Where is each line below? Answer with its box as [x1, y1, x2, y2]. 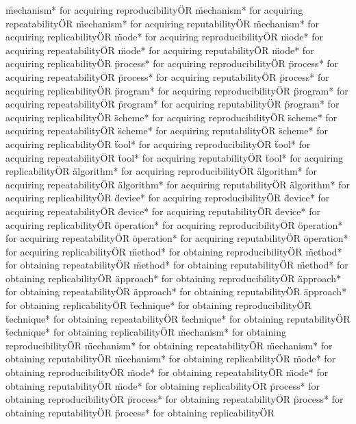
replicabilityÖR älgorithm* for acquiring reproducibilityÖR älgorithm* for [5, 164, 318, 178]
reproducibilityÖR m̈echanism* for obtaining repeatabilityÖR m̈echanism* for [5, 338, 333, 352]
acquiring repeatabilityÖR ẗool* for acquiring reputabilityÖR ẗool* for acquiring [5, 150, 344, 164]
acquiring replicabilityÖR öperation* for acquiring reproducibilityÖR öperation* [5, 217, 343, 232]
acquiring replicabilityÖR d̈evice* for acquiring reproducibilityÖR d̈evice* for [5, 190, 330, 205]
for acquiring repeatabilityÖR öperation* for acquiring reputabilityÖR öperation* [5, 231, 348, 245]
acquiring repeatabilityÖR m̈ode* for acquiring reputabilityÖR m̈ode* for [5, 42, 314, 57]
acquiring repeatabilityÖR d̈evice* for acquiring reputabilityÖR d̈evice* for [5, 203, 320, 218]
